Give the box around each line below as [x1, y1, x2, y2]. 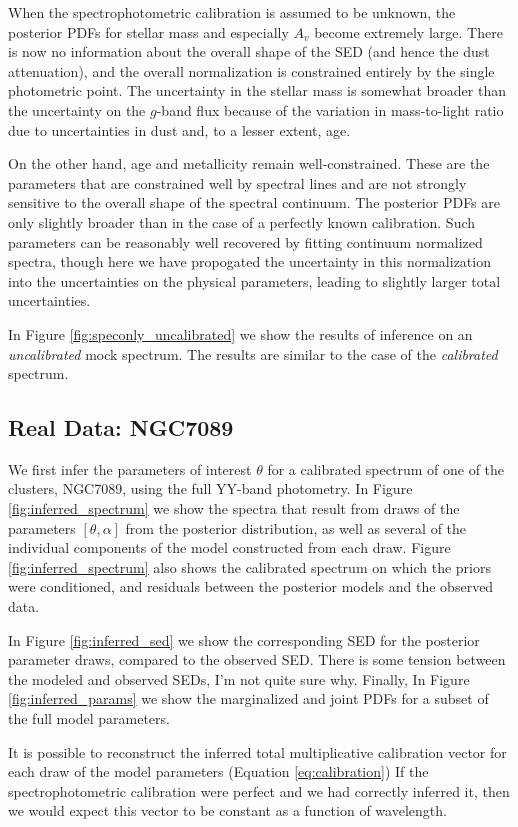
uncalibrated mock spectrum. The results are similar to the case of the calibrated [8, 343, 498, 364]
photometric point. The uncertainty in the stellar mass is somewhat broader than [8, 80, 506, 101]
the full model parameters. [8, 708, 170, 729]
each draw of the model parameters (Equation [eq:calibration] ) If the [8, 761, 429, 782]
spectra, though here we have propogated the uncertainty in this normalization [8, 251, 491, 272]
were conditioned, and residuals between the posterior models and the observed [8, 576, 494, 597]
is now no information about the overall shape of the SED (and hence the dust [8, 41, 490, 62]
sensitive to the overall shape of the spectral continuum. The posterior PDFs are [8, 192, 500, 213]
